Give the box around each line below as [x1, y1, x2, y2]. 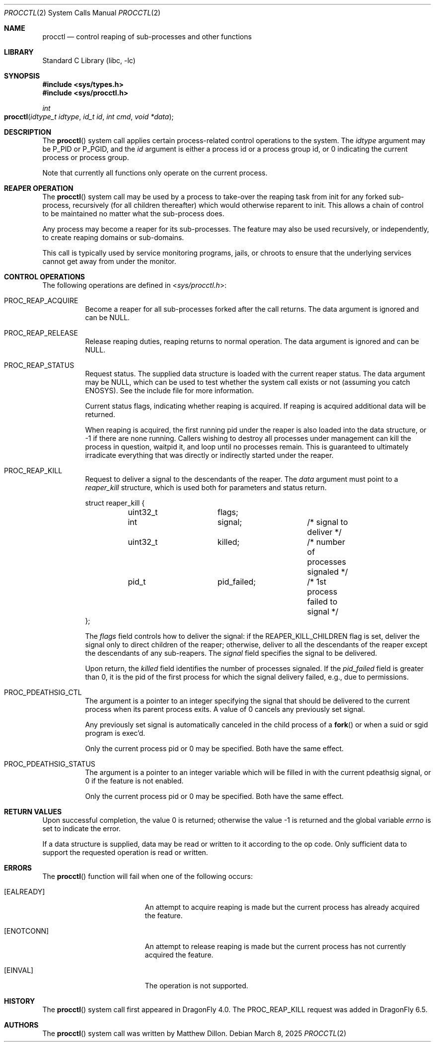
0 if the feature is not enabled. [85, 777, 184, 785]
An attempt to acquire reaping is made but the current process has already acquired [145, 903, 420, 911]
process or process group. [42, 153, 129, 162]
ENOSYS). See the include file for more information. [85, 386, 254, 395]
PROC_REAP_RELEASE [4, 329, 78, 337]
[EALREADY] [4, 887, 45, 896]
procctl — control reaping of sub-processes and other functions [42, 32, 252, 41]
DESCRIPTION [4, 128, 52, 136]
